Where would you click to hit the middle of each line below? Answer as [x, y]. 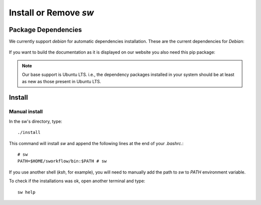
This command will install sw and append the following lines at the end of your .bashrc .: [96, 143]
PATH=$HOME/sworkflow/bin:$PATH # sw [62, 161]
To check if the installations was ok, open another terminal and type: [77, 181]
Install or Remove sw [51, 13]
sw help [27, 192]
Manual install [26, 112]
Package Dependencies [45, 30]
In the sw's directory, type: [36, 121]
